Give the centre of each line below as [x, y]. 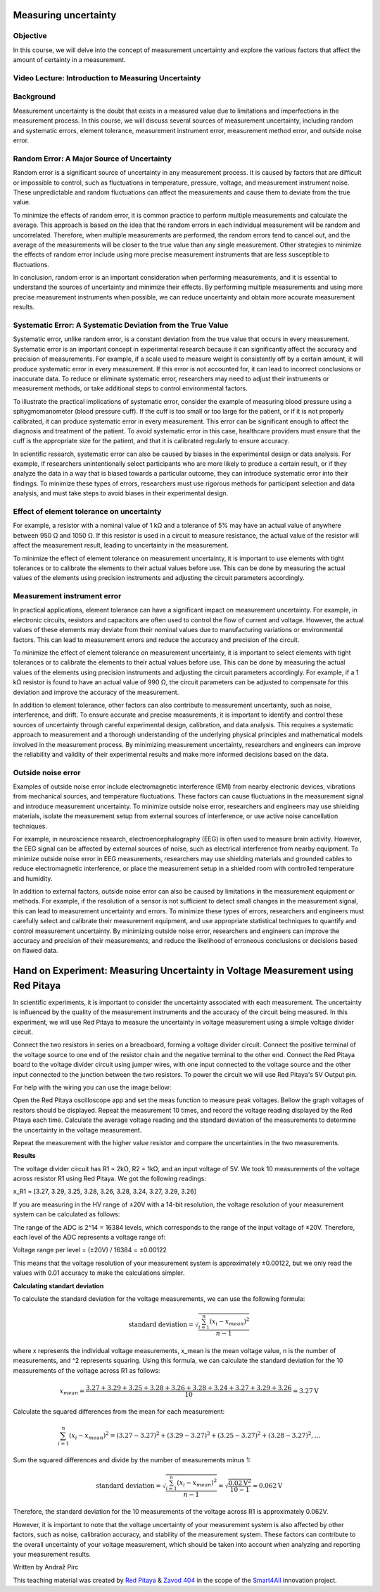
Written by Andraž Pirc [46, 1567]
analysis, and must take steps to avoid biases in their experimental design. [121, 493]
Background [34, 97]
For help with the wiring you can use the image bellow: [92, 1087]
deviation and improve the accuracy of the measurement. [96, 692]
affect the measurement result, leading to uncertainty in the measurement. [121, 545]
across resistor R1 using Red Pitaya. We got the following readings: [110, 1179]
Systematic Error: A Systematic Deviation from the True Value [121, 326]
